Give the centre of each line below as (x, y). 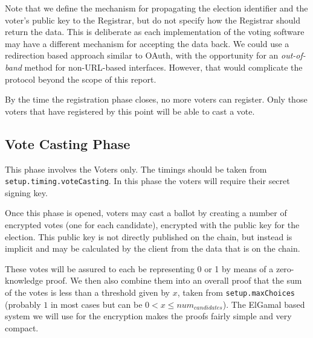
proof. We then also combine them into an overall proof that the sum (174, 280)
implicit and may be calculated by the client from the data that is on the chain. (153, 248)
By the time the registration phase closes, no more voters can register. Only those (156, 99)
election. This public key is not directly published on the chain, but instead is (149, 236)
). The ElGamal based (264, 304)
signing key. (26, 192)
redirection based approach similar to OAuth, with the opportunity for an (142, 55)
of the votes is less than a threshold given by (88, 292)
